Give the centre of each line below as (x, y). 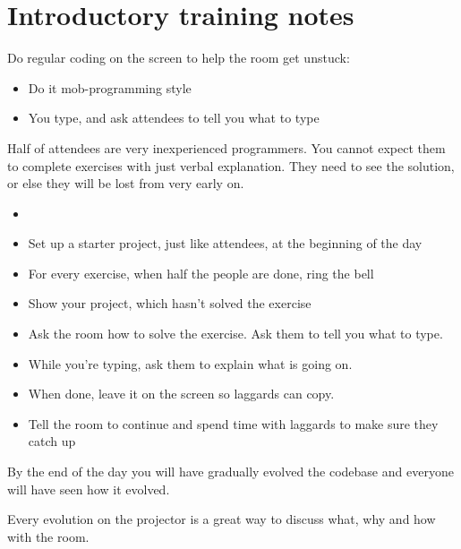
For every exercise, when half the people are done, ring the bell (201, 273)
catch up (52, 441)
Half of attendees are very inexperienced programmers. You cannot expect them (226, 147)
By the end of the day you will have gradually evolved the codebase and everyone (230, 472)
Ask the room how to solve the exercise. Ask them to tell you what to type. (235, 334)
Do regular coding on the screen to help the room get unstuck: (179, 58)
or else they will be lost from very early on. (126, 183)
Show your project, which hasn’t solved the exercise (170, 303)
